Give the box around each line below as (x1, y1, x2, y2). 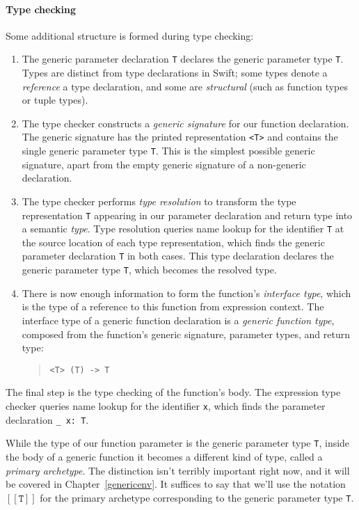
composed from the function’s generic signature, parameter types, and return (22, 326, 350, 341)
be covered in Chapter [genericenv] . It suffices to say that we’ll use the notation (6, 477, 346, 491)
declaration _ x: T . (6, 412, 89, 427)
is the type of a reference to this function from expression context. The (22, 299, 324, 314)
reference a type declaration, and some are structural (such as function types (22, 79, 348, 93)
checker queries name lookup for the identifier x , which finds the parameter (6, 398, 326, 413)
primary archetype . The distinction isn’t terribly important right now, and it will (6, 463, 350, 477)
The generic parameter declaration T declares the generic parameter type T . (22, 51, 344, 66)
